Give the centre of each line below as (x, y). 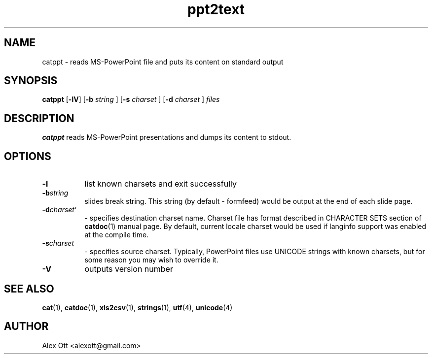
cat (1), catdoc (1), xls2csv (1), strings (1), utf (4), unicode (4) (137, 307)
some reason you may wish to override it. (151, 260)
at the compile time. (117, 235)
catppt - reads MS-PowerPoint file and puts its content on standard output (163, 62)
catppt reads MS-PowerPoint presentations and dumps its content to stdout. (167, 137)
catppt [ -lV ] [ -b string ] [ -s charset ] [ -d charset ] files (131, 99)
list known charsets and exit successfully (161, 184)
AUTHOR (26, 326)
